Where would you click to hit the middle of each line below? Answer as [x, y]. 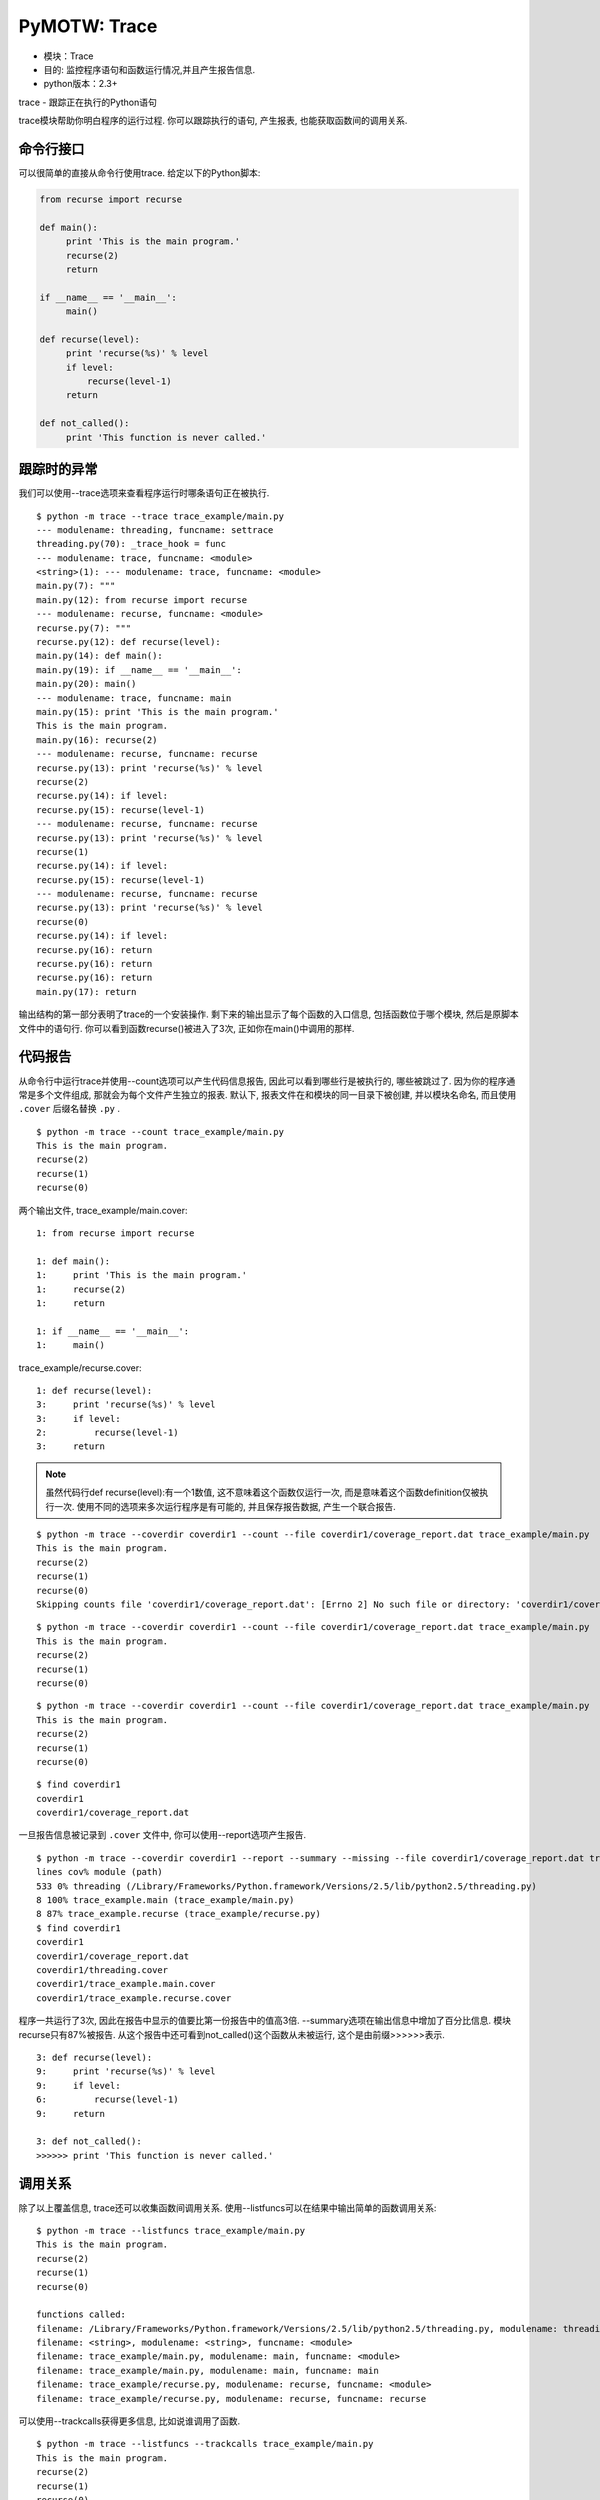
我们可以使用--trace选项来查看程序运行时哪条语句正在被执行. [144, 493]
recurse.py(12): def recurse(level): [129, 642]
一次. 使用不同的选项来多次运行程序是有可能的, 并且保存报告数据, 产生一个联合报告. [224, 1506]
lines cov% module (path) [100, 1872]
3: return [70, 1446]
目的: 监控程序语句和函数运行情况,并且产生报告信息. [149, 69]
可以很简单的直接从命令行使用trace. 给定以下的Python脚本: [139, 173]
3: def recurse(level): [94, 2057]
